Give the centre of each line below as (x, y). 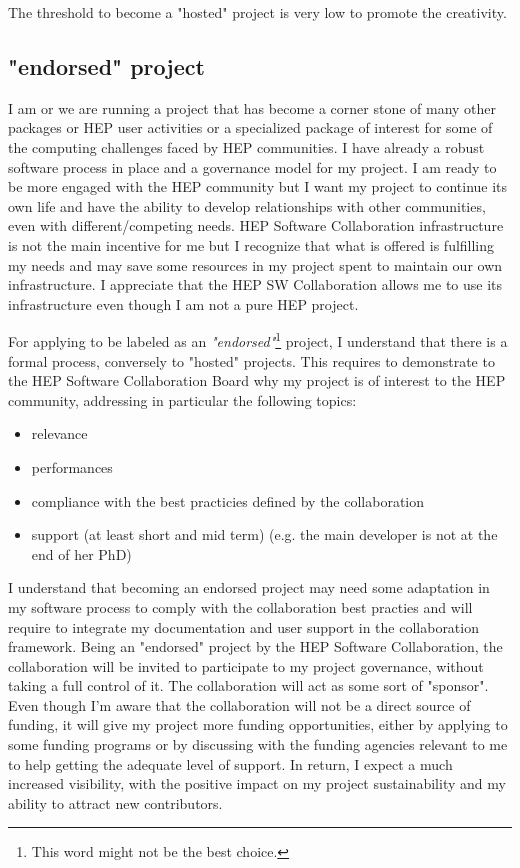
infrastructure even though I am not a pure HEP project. (183, 303)
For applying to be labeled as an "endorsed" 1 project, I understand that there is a (258, 339)
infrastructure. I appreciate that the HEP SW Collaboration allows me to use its (255, 284)
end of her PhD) (81, 553)
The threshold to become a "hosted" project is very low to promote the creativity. (257, 12)
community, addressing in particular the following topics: (182, 399)
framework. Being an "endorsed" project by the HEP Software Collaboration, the (255, 646)
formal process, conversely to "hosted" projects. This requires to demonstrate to (251, 360)
